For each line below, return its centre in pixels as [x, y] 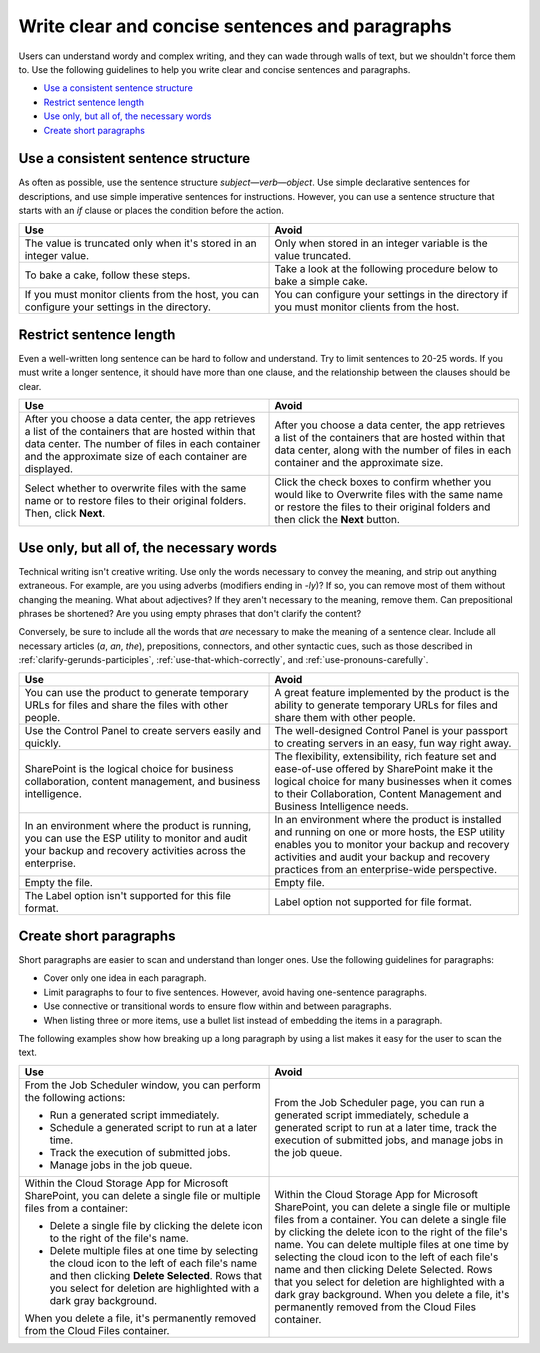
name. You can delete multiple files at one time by [391, 1244]
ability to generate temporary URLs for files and [386, 705]
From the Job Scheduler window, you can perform [143, 1085]
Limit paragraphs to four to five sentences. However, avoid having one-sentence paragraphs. [235, 992]
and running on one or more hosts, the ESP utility [389, 832]
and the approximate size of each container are [136, 457]
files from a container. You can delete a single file [390, 1219]
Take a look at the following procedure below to [386, 268]
